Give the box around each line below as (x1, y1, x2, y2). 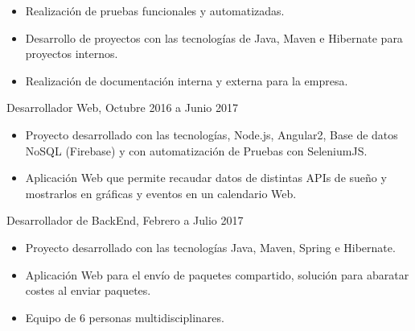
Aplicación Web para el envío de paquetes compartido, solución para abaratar (25, 266, 409, 283)
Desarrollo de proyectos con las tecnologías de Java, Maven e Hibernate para (25, 29, 403, 46)
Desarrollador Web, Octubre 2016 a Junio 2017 (6, 99, 239, 116)
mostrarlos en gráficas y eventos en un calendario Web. (25, 184, 297, 201)
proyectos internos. (25, 45, 118, 62)
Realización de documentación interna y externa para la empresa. (25, 72, 348, 89)
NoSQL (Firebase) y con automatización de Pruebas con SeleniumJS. (25, 142, 368, 159)
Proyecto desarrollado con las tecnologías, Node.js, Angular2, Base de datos (25, 126, 398, 143)
